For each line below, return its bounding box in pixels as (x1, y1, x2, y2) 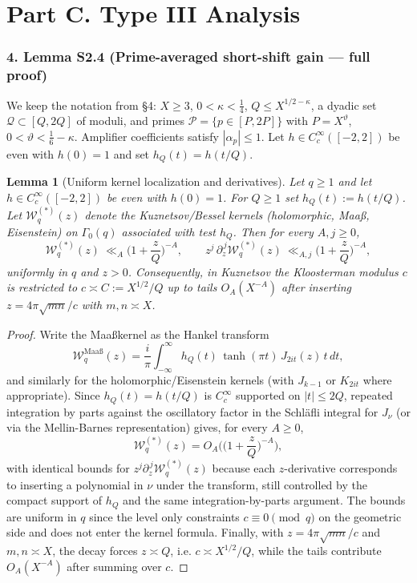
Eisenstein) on (6, 223, 78, 239)
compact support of (6, 492, 103, 509)
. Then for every (233, 223, 314, 239)
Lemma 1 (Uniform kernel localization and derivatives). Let (6, 173, 305, 190)
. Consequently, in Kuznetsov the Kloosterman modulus (128, 263, 399, 279)
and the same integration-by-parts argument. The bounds (123, 492, 406, 509)
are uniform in (6, 508, 77, 525)
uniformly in (6, 263, 68, 279)
